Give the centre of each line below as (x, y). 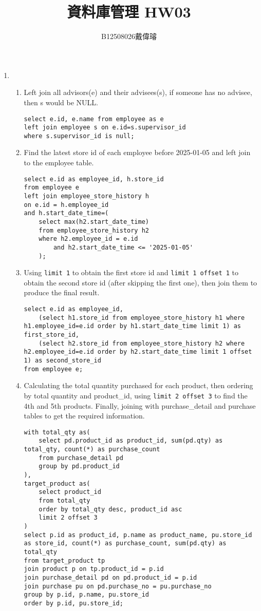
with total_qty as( (57, 432)
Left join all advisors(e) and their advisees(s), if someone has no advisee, (138, 92)
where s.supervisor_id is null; (79, 136)
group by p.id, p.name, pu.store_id (86, 595)
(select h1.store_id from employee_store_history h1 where (142, 318)
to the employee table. (59, 163)
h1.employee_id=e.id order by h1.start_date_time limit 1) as (132, 326)
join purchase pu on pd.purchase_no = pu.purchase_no (118, 586)
